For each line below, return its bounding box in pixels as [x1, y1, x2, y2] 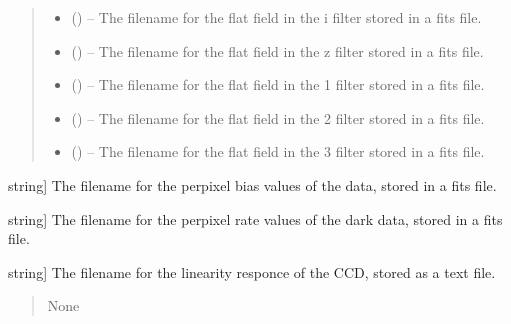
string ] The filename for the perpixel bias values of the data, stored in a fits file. [8, 174, 497, 195]
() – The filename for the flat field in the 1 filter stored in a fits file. [71, 74, 485, 95]
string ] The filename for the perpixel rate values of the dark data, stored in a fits [8, 208, 503, 229]
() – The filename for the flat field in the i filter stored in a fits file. [71, 7, 482, 27]
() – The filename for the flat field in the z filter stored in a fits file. [71, 40, 484, 61]
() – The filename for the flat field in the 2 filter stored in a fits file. [71, 107, 485, 128]
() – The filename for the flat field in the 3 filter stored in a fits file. [71, 141, 485, 162]
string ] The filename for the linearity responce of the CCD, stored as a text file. [8, 261, 496, 282]
